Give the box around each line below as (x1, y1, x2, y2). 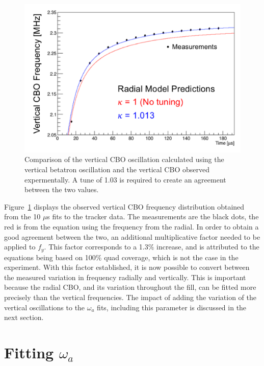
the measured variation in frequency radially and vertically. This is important (4, 271, 246, 282)
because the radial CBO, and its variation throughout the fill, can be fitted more (4, 282, 256, 292)
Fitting (4, 341, 54, 362)
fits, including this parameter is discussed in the (97, 302, 247, 312)
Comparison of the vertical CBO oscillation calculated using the (24, 154, 224, 165)
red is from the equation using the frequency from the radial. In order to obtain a (4, 221, 259, 232)
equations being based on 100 (4, 251, 96, 262)
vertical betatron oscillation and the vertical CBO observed (24, 164, 209, 175)
